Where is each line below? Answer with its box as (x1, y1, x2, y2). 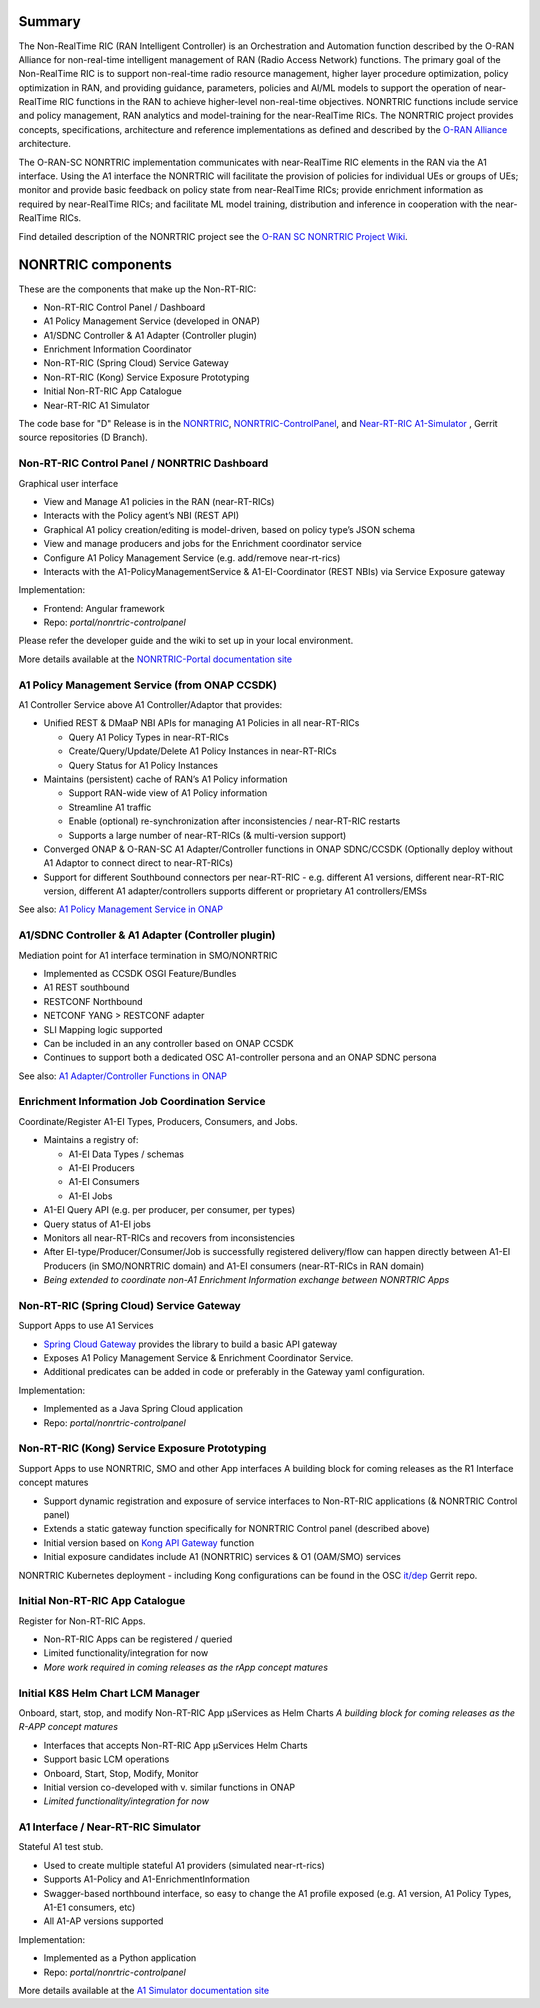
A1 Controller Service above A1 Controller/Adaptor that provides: (18, 698, 283, 710)
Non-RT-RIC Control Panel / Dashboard (43, 301, 206, 313)
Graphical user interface (18, 477, 119, 489)
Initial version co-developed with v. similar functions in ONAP (43, 1781, 295, 1793)
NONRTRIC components (18, 256, 172, 274)
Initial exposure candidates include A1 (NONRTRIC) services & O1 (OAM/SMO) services (43, 1551, 402, 1563)
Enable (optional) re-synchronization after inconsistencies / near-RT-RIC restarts (68, 815, 401, 827)
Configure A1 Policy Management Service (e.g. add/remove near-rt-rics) (43, 551, 341, 564)
